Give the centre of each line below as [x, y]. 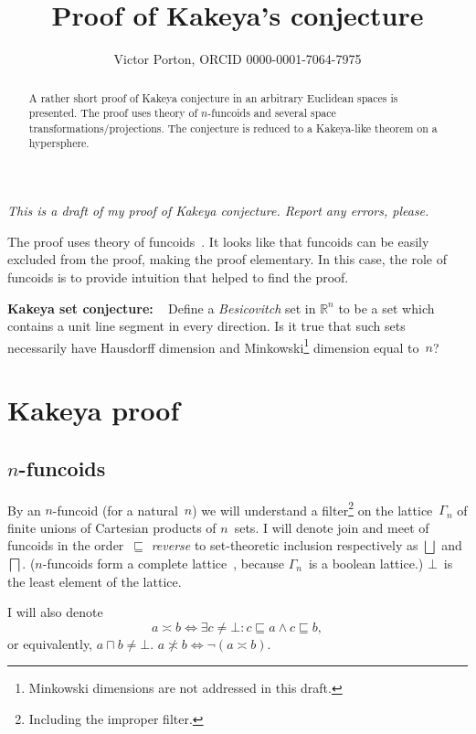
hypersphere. [59, 143]
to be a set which [386, 308]
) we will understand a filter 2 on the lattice [312, 508]
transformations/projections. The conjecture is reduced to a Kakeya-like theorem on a [233, 128]
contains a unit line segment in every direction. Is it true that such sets [206, 326]
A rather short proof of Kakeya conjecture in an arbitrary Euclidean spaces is [213, 97]
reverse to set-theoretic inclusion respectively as [285, 545]
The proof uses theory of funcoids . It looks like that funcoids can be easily [218, 241]
